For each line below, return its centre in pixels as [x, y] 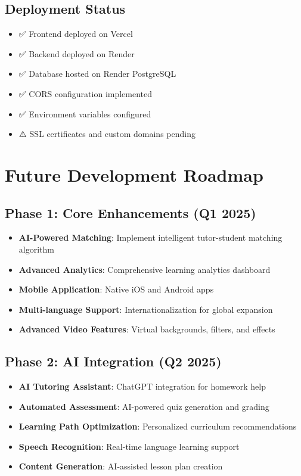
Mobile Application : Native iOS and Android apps [116, 289]
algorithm [36, 249]
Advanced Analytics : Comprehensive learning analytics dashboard [145, 269]
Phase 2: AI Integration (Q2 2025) [113, 361]
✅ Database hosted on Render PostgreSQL [97, 74]
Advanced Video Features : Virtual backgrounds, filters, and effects [147, 329]
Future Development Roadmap [134, 174]
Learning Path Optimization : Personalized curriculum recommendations [158, 426]
